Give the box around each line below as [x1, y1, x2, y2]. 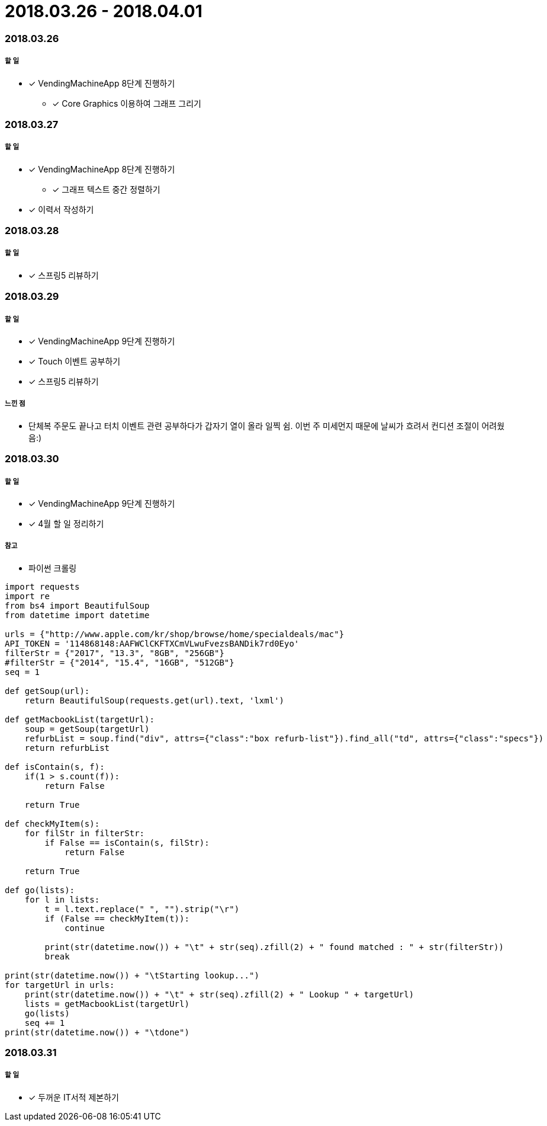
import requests [5, 581, 80, 591]
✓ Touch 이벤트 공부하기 [28, 356, 121, 366]
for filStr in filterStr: [24, 828, 145, 838]
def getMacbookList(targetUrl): [5, 714, 155, 724]
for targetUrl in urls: [5, 980, 115, 990]
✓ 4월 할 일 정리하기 [28, 518, 104, 529]
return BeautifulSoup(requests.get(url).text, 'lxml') [24, 695, 285, 705]
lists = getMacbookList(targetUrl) [24, 999, 189, 1009]
